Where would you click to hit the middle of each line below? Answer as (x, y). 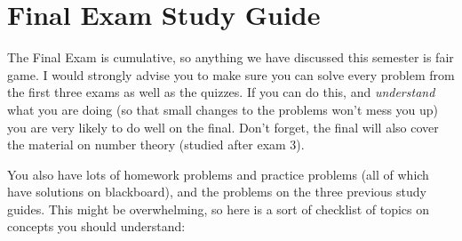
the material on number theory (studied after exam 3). (156, 145)
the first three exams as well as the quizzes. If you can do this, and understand (221, 92)
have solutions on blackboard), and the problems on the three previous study (217, 192)
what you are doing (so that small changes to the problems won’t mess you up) (223, 109)
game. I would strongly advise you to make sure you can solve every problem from (231, 74)
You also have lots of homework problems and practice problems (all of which (218, 174)
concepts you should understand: (96, 226)
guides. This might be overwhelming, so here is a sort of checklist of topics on (219, 209)
